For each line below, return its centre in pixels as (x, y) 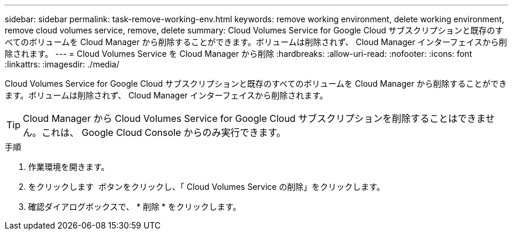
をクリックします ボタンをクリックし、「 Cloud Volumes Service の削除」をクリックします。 (206, 187)
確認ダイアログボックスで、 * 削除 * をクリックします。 (135, 207)
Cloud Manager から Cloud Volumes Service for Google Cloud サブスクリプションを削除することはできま (254, 118)
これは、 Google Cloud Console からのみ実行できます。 (164, 132)
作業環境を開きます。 (69, 167)
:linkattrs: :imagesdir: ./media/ (62, 64)
